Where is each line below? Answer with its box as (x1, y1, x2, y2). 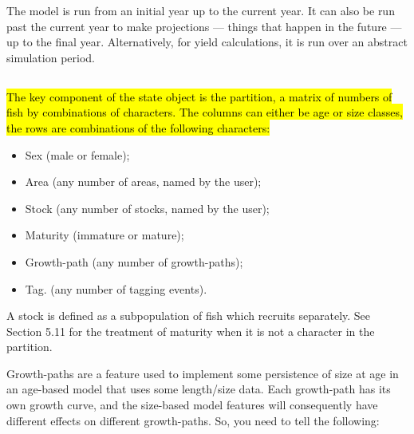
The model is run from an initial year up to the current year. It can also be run (6, 2, 395, 18)
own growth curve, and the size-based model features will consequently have (6, 397, 378, 413)
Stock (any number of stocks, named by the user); (25, 199, 270, 216)
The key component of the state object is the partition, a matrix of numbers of (6, 88, 392, 105)
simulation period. (6, 49, 95, 65)
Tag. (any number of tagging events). (25, 280, 207, 297)
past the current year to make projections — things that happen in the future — (6, 18, 402, 34)
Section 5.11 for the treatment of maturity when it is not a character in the (6, 322, 375, 339)
